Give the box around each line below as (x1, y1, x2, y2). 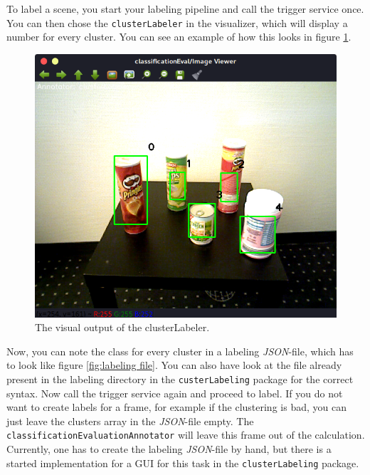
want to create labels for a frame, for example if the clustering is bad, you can (6, 400, 347, 414)
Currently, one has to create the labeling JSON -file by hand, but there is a (6, 441, 332, 456)
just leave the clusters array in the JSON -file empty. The (6, 413, 254, 428)
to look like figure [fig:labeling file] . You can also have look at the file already (6, 357, 342, 372)
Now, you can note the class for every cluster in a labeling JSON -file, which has (6, 343, 354, 358)
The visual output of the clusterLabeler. (35, 320, 210, 335)
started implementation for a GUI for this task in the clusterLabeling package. (6, 455, 359, 470)
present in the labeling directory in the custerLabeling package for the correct (6, 371, 354, 386)
